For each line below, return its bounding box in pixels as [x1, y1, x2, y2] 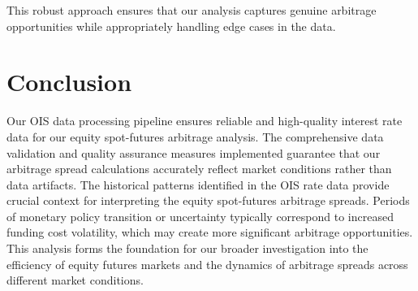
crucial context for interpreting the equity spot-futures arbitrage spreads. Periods [6, 192, 410, 209]
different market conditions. [6, 271, 144, 289]
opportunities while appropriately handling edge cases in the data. [6, 17, 336, 34]
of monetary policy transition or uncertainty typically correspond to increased [6, 207, 394, 224]
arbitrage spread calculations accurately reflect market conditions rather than [6, 160, 392, 177]
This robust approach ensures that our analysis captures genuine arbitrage [6, 2, 377, 18]
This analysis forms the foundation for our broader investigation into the [6, 240, 368, 257]
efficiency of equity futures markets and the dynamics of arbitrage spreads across [6, 255, 408, 272]
